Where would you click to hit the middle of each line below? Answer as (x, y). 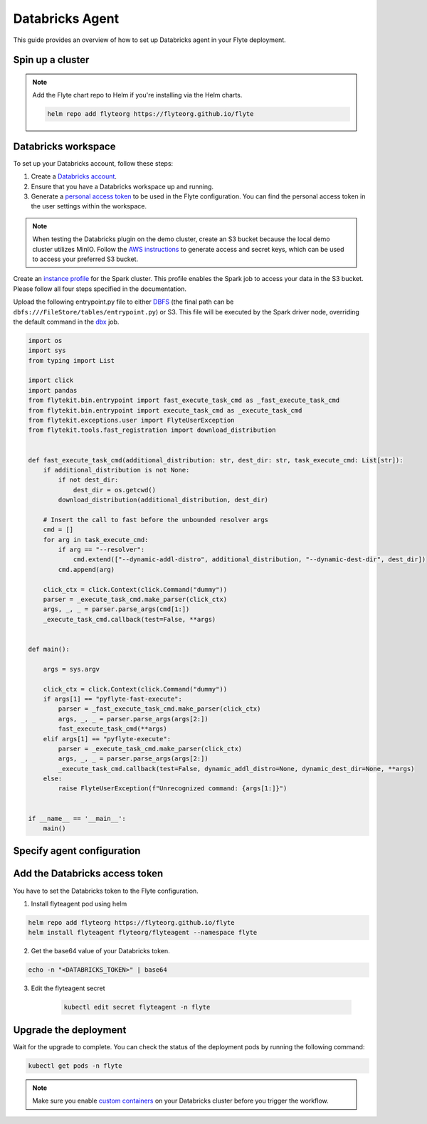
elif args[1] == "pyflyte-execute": (107, 739)
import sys (47, 351)
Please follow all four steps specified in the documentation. (100, 289)
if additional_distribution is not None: (116, 470)
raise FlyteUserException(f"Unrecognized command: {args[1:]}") (173, 789)
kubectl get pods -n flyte (75, 1066)
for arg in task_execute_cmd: (96, 540)
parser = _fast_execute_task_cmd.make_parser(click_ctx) (159, 709)
